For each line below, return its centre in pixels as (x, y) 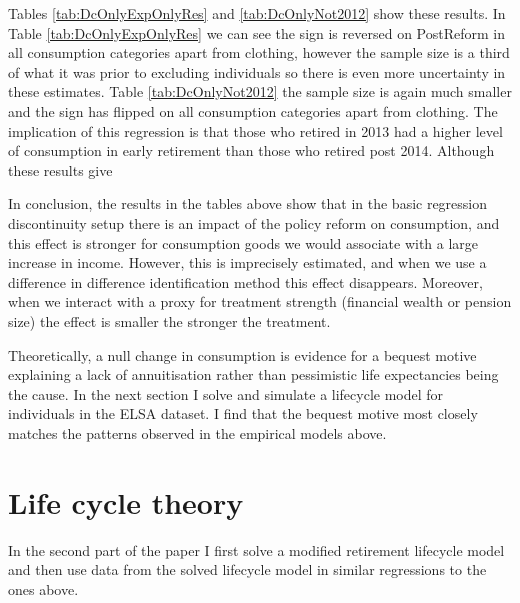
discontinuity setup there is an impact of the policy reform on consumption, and (254, 222)
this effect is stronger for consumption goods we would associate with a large (243, 242)
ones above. (43, 588)
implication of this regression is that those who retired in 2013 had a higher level (255, 130)
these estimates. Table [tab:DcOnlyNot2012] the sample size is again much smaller (260, 91)
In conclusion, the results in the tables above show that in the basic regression (248, 203)
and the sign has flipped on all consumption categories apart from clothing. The (253, 110)
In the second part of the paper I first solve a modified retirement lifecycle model (256, 549)
